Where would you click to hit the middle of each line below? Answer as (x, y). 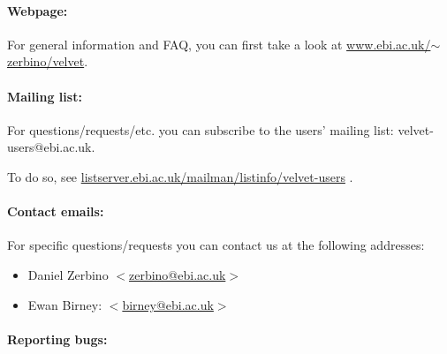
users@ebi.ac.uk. (51, 147)
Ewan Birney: (65, 304)
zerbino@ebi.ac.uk (177, 274)
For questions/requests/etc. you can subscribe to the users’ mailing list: (201, 129)
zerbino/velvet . (48, 61)
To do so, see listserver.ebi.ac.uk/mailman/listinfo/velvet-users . (180, 176)
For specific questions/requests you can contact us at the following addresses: (216, 245)
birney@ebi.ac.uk (168, 304)
